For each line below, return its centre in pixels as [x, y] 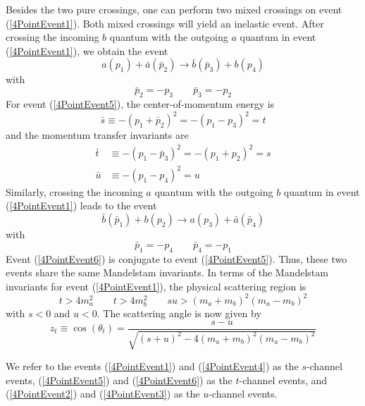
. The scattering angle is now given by [179, 313]
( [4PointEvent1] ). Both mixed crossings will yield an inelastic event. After [165, 23]
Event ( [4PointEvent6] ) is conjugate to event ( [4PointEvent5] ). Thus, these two [177, 258]
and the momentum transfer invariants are [97, 135]
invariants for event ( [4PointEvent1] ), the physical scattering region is [156, 286]
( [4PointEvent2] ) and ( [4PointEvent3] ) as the [103, 394]
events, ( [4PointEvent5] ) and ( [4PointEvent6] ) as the [119, 380]
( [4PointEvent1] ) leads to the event [81, 205]
